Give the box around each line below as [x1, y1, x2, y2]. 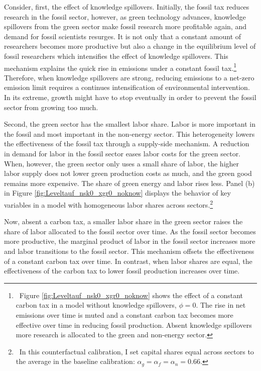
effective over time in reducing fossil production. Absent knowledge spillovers [16, 319, 252, 330]
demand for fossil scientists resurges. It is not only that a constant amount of [4, 31, 241, 41]
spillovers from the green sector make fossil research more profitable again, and [4, 21, 246, 32]
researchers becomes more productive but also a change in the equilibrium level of [4, 41, 256, 51]
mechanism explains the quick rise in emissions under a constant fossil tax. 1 [4, 61, 237, 73]
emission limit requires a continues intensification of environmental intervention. [4, 82, 250, 92]
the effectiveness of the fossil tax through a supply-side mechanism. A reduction [4, 138, 249, 149]
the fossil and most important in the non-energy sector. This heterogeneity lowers [4, 128, 255, 139]
